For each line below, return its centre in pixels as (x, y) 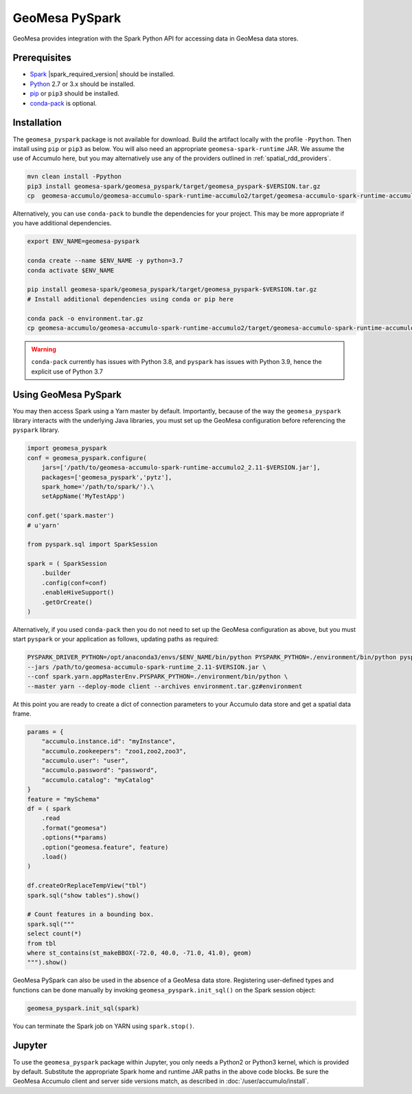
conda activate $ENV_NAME (71, 270)
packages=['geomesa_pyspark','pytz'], (107, 477)
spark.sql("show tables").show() (83, 895)
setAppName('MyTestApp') (83, 497)
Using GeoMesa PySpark (67, 395)
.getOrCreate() (67, 602)
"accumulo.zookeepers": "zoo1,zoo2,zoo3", (114, 751)
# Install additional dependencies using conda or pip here (130, 299)
